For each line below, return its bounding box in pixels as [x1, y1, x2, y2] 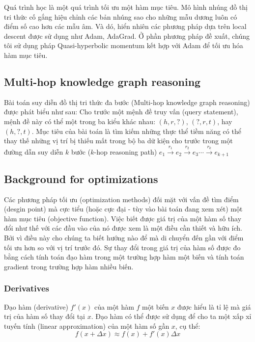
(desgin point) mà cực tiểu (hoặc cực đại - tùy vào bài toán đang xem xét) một [4, 204, 243, 214]
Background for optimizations [4, 171, 158, 186]
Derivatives [4, 282, 50, 294]
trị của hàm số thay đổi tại [4, 311, 85, 321]
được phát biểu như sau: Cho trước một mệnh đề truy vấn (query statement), [4, 106, 238, 117]
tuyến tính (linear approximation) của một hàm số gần [4, 320, 170, 331]
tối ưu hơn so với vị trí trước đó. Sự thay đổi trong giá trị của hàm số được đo [4, 242, 241, 252]
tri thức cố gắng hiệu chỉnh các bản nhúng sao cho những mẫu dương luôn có [4, 11, 237, 22]
